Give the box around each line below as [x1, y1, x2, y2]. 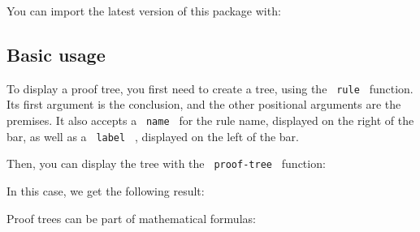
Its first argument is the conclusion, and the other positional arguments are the [6, 96, 401, 113]
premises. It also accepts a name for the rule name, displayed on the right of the [6, 112, 414, 129]
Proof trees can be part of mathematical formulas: [6, 209, 256, 226]
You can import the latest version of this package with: [6, 2, 281, 19]
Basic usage [6, 41, 106, 67]
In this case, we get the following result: [6, 183, 205, 200]
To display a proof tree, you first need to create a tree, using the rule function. [6, 79, 414, 97]
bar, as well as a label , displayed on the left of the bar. [6, 127, 299, 144]
